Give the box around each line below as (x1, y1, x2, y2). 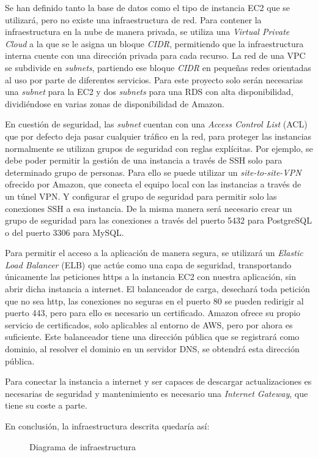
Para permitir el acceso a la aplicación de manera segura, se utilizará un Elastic (5, 246, 303, 259)
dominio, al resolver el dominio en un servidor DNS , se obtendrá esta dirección (5, 342, 300, 355)
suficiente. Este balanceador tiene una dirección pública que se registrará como (5, 330, 300, 343)
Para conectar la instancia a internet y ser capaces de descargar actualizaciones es (5, 375, 312, 388)
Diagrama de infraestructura (29, 440, 136, 453)
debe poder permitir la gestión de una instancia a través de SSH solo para (5, 154, 283, 167)
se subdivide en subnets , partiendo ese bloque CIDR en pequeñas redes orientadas (5, 61, 311, 74)
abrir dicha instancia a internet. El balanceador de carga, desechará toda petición (5, 282, 310, 295)
